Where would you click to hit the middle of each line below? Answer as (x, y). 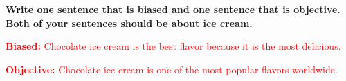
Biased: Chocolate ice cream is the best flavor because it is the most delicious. (173, 46)
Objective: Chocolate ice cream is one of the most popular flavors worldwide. (172, 69)
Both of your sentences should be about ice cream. (129, 22)
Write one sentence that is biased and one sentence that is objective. (173, 9)
